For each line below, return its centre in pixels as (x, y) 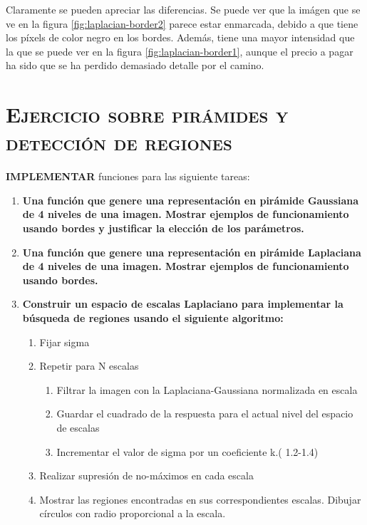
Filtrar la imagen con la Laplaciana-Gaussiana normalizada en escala (207, 389)
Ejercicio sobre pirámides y (147, 114)
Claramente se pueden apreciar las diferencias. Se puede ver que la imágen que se (183, 9)
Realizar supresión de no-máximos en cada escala (146, 475)
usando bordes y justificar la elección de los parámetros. (163, 228)
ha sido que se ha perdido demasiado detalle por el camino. (135, 65)
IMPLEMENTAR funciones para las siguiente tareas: (128, 176)
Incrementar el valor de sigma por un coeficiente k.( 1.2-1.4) (187, 451)
